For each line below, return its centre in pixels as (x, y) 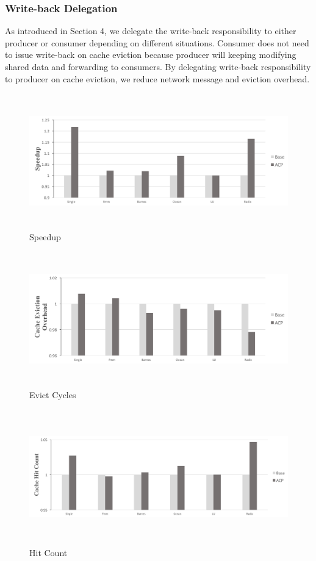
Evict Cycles (53, 394)
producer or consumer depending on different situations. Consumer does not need (157, 42)
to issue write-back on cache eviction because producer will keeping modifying (151, 55)
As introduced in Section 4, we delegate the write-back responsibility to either (151, 31)
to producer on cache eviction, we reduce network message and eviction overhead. (157, 78)
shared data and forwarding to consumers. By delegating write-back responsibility (158, 66)
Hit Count (48, 552)
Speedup (45, 236)
